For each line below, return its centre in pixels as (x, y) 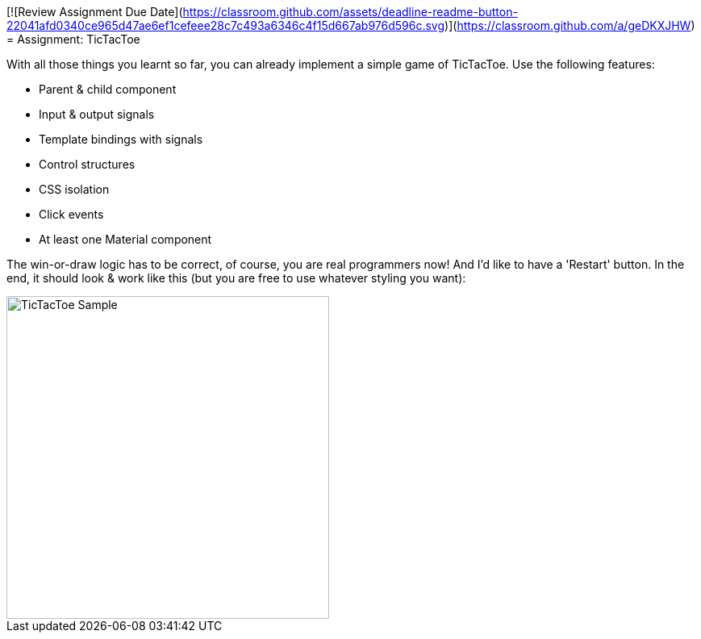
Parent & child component (108, 89)
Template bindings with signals (121, 139)
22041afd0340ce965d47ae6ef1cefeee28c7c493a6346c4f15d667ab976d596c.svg (226, 25)
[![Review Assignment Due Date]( (95, 12)
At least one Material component (125, 239)
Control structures (87, 164)
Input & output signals (97, 114)
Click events (71, 214)
